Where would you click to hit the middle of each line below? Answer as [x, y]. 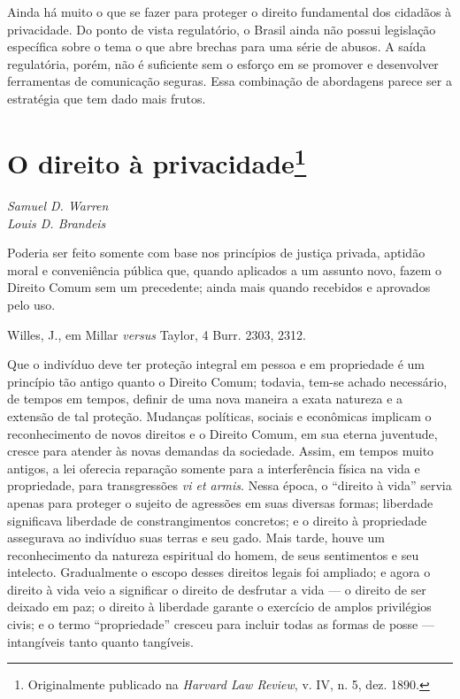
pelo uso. [31, 304]
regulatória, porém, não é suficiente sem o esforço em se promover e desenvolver [223, 63]
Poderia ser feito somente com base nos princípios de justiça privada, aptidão [216, 253]
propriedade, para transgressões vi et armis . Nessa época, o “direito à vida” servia [230, 485]
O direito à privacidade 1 [157, 161]
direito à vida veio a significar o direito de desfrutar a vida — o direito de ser [217, 589]
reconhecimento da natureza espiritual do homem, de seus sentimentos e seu [213, 554]
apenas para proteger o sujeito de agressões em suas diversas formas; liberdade [220, 502]
